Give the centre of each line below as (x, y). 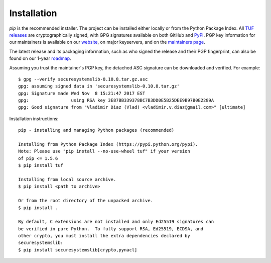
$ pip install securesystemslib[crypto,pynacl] (78, 250)
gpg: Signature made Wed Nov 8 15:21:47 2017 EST (82, 93)
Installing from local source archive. (67, 179)
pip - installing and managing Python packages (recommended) (96, 130)
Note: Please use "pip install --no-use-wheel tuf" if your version (104, 151)
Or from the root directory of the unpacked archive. (86, 201)
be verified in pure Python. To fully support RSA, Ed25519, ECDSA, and (111, 229)
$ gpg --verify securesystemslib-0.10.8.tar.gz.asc (83, 79)
